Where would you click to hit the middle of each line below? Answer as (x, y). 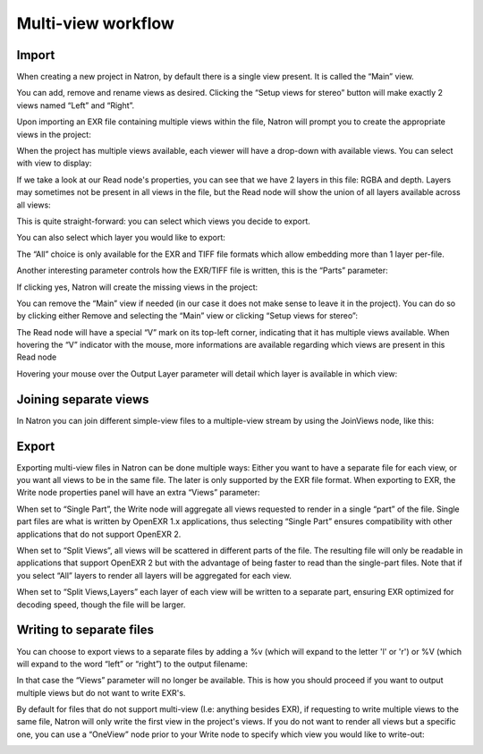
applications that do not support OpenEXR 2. (99, 534)
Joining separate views (83, 399)
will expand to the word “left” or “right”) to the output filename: (132, 664)
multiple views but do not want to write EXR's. (101, 692)
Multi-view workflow (95, 23)
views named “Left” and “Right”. (76, 105)
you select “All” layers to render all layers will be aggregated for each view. (154, 575)
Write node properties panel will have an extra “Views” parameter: (138, 493)
